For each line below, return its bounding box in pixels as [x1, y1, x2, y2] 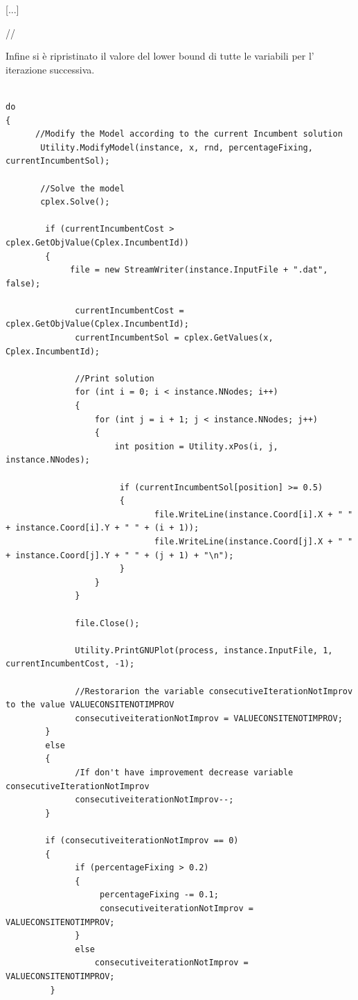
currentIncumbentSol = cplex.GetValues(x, [75, 333, 274, 343]
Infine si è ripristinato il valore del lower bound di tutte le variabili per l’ [6, 49, 314, 63]
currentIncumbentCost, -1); [6, 659, 135, 669]
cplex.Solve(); [40, 197, 110, 207]
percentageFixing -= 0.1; [100, 890, 219, 900]
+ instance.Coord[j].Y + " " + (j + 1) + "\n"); [6, 550, 234, 560]
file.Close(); [75, 618, 140, 628]
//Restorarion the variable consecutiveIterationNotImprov [75, 686, 353, 696]
